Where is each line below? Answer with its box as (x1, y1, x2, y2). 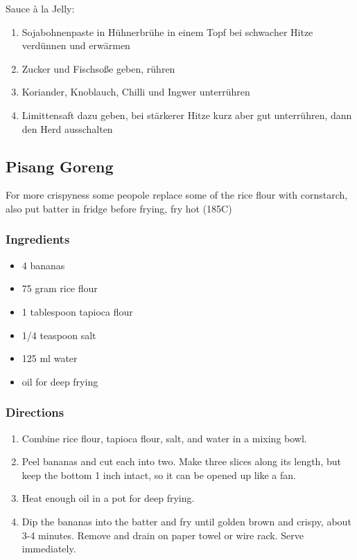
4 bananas (21, 258, 65, 272)
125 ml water (21, 351, 78, 365)
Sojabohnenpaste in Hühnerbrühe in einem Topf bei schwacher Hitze (21, 24, 313, 39)
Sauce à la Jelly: (6, 1, 75, 15)
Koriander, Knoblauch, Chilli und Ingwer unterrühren (21, 84, 250, 99)
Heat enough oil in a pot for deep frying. (21, 491, 195, 505)
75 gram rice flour (21, 281, 98, 296)
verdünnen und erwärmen (21, 38, 130, 53)
